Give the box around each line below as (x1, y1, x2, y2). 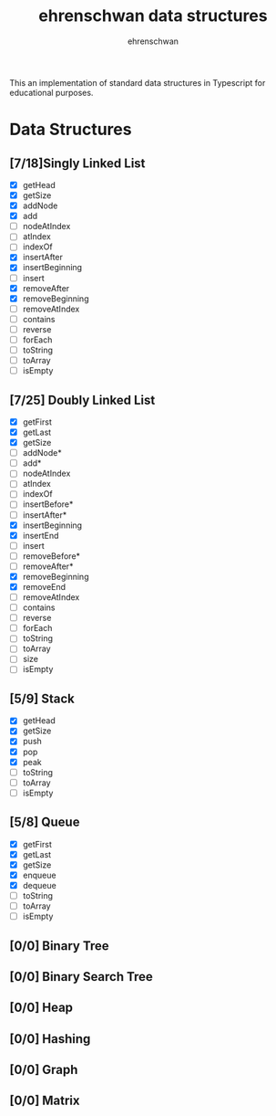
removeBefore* (22, 550, 80, 562)
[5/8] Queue (9, 815, 80, 830)
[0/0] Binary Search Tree (9, 969, 153, 984)
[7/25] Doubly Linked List (9, 392, 156, 407)
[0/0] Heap (9, 1000, 74, 1016)
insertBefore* (22, 499, 74, 510)
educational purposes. (9, 87, 94, 98)
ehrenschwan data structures (38, 5, 268, 26)
